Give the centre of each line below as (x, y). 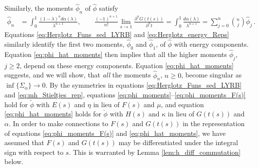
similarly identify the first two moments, (65, 44)
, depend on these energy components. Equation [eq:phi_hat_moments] (127, 65)
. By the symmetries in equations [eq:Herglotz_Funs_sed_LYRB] (144, 85)
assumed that (24, 142)
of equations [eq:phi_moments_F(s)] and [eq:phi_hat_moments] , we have (115, 133)
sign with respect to (34, 152)
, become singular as (212, 75)
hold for (16, 104)
